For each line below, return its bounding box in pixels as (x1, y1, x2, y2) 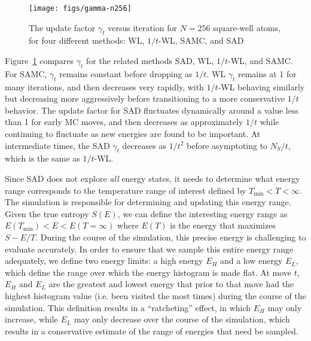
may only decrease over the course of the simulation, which (74, 313, 290, 325)
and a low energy (220, 254, 283, 267)
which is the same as (5, 152, 80, 165)
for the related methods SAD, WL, (86, 54, 214, 67)
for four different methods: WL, (29, 34, 145, 47)
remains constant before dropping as (59, 67, 193, 80)
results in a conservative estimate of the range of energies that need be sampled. (5, 324, 298, 337)
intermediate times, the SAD (5, 139, 110, 151)
